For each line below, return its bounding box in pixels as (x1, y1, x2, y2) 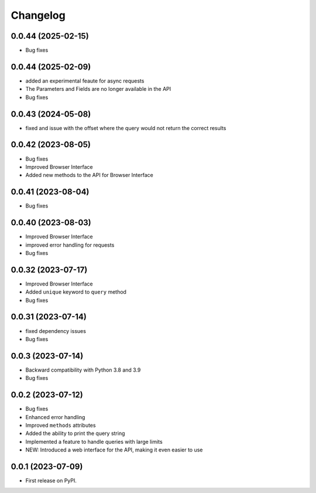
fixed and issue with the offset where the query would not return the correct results (25, 124, 226, 131)
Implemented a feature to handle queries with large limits (25, 438, 163, 445)
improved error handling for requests (25, 241, 115, 249)
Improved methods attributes (25, 421, 96, 429)
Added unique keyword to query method (25, 288, 127, 295)
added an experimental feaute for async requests (25, 77, 145, 84)
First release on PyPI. (25, 477, 77, 484)
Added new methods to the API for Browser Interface (25, 172, 153, 179)
